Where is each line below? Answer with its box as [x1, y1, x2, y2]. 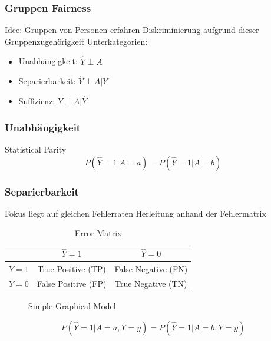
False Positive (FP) [37, 277, 107, 289]
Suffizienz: [18, 95, 55, 107]
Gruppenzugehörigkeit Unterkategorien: [5, 35, 148, 47]
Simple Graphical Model [28, 300, 116, 312]
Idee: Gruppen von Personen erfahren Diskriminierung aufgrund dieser [5, 24, 259, 36]
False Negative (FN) [114, 263, 188, 275]
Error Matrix [74, 227, 122, 239]
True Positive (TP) [37, 263, 106, 275]
